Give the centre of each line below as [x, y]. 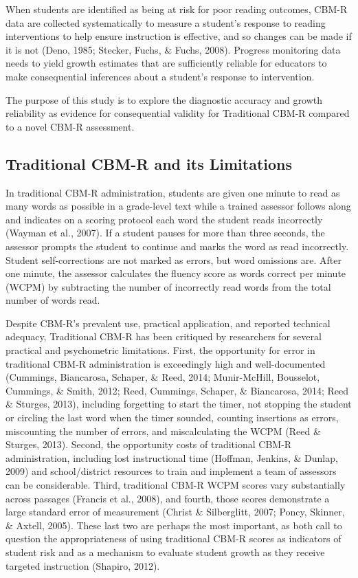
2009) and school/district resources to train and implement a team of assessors [171, 471]
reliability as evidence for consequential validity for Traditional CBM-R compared [178, 113]
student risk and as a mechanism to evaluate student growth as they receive [165, 552]
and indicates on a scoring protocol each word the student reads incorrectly [164, 219]
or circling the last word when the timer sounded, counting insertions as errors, [172, 418]
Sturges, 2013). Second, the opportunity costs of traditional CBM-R [149, 444]
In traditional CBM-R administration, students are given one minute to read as [173, 192]
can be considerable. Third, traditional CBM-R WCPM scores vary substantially [176, 485]
